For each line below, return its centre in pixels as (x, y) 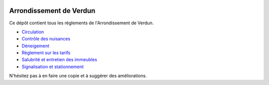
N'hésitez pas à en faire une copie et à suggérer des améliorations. (78, 76)
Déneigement (36, 46)
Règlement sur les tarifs (46, 53)
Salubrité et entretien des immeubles (59, 60)
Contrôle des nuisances (46, 39)
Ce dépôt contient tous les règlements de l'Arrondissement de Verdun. (81, 23)
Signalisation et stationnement (53, 67)
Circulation (33, 32)
